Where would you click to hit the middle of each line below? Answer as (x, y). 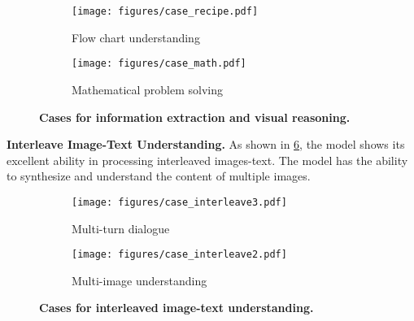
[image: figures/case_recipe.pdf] (165, 11)
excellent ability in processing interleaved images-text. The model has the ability (207, 160)
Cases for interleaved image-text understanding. (176, 308)
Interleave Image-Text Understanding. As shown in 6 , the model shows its (206, 144)
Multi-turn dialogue (121, 228)
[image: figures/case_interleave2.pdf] (179, 255)
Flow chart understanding (136, 37)
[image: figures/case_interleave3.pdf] (179, 202)
